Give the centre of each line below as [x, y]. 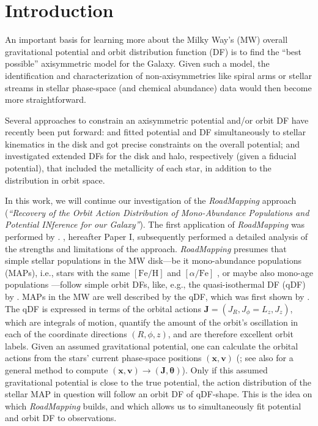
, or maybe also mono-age [265, 272]
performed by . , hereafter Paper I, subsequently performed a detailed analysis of [157, 237]
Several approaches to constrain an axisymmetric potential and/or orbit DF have [157, 120]
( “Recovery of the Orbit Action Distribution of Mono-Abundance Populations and [157, 212]
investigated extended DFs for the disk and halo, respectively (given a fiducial [151, 156]
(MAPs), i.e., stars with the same [68, 272]
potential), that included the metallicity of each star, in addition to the [138, 168]
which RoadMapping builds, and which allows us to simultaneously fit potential [153, 405]
